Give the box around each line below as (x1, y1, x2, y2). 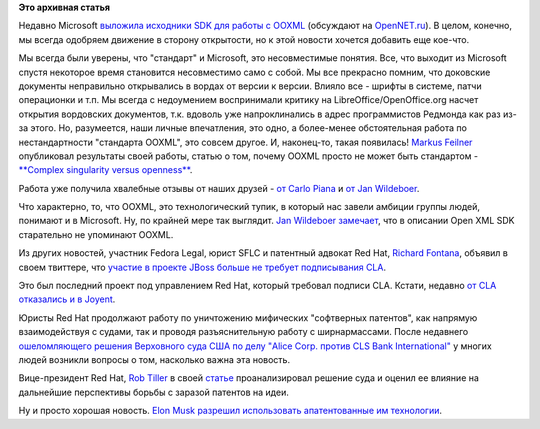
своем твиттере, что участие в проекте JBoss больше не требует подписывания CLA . (18, 261, 387, 273)
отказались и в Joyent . (18, 293, 116, 305)
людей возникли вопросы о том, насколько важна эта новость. (18, 353, 290, 365)
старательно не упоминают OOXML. (18, 228, 174, 240)
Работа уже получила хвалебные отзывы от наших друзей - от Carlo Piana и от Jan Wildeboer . (18, 182, 420, 194)
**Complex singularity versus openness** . (18, 164, 193, 176)
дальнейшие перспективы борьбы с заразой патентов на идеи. (18, 386, 289, 398)
